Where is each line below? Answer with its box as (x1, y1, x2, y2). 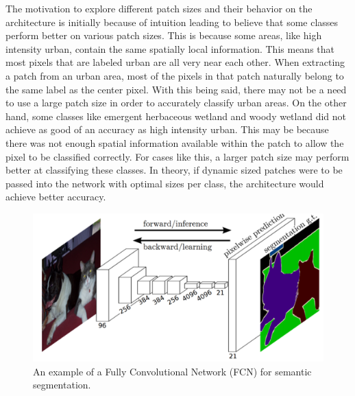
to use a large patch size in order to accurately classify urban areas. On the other (5, 95, 347, 110)
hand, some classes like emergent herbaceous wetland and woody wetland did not (5, 108, 347, 123)
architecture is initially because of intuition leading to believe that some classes (5, 14, 339, 29)
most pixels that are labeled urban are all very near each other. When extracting (5, 55, 345, 69)
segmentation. (33, 377, 91, 392)
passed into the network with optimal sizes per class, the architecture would (5, 176, 324, 190)
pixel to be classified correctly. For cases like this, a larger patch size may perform (5, 149, 350, 163)
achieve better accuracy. (5, 189, 106, 204)
